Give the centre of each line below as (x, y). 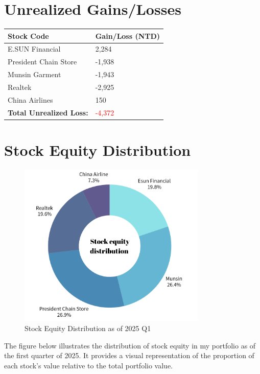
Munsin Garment (34, 74)
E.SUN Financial (34, 49)
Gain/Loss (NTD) (128, 36)
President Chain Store (42, 62)
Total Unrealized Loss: (48, 112)
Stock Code (28, 36)
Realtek (20, 87)
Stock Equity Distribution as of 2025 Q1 (88, 328)
